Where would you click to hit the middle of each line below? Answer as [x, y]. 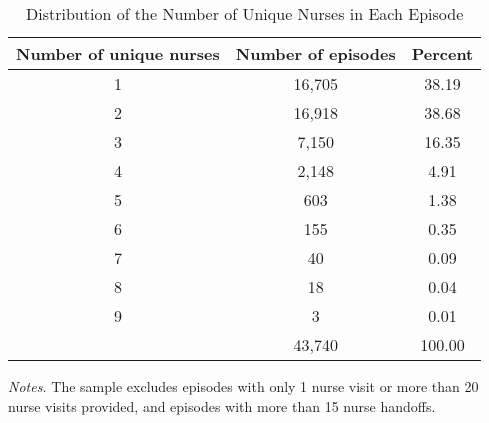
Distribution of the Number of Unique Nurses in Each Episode [245, 13]
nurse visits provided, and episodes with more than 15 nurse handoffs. [222, 405]
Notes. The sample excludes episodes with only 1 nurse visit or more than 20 [243, 386]
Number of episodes [315, 53]
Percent [442, 53]
